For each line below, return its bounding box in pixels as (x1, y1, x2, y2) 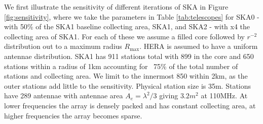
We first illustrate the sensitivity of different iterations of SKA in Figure (4, 2, 229, 12)
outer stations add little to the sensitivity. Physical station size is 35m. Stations (4, 80, 251, 91)
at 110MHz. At (201, 90, 248, 101)
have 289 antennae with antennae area (4, 90, 123, 101)
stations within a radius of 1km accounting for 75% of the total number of (4, 60, 238, 71)
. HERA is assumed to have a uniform (139, 41, 258, 51)
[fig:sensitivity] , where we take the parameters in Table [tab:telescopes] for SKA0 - (4, 11, 259, 22)
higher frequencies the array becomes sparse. (4, 110, 142, 120)
